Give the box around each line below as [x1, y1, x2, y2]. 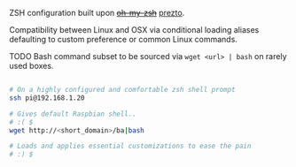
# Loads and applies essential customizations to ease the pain [9, 141, 252, 151]
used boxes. [9, 61, 54, 71]
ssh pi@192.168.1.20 [9, 93, 86, 102]
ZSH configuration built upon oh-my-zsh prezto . [9, 8, 185, 18]
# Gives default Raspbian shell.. [9, 110, 137, 118]
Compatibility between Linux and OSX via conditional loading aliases [9, 25, 260, 34]
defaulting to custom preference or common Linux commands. [9, 34, 238, 44]
